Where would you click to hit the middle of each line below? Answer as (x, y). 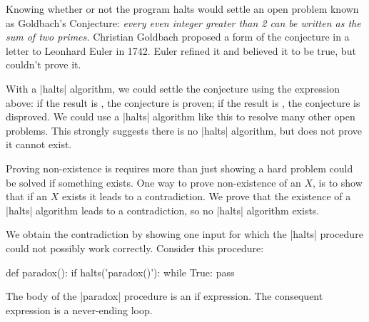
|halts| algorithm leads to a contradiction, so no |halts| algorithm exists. (163, 210)
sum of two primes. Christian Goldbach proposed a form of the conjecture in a (178, 37)
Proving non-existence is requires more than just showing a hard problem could (180, 168)
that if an (26, 196)
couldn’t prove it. (44, 64)
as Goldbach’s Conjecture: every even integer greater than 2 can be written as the (183, 22)
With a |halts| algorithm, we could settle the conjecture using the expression (173, 88)
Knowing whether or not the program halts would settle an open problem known (182, 9)
